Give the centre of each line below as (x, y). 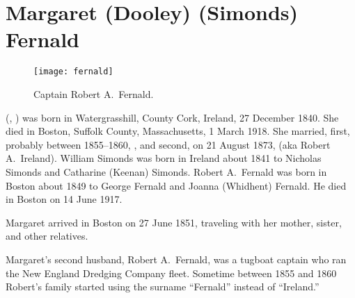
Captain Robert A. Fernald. (94, 93)
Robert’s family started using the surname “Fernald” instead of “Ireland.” (163, 287)
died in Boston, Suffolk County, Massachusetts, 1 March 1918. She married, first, (178, 131)
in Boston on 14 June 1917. (64, 199)
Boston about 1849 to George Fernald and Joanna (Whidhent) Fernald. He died (176, 185)
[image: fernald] (73, 72)
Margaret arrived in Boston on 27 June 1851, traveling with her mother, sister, (174, 222)
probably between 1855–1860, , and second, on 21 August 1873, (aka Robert (168, 144)
